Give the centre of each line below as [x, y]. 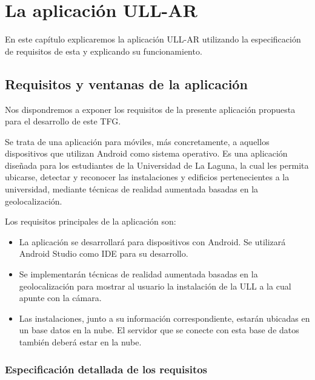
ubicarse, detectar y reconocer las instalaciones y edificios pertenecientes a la [147, 177]
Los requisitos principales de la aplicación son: [91, 221]
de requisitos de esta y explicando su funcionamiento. [104, 51]
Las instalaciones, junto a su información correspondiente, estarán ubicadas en [164, 318]
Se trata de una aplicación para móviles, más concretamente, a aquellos [137, 141]
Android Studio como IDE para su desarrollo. [104, 253]
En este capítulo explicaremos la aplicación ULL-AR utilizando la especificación [153, 39]
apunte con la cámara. [60, 298]
